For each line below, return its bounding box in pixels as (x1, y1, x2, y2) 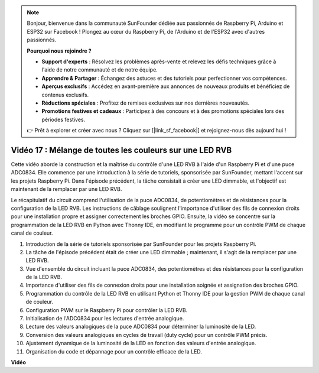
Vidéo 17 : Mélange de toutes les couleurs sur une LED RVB (11, 145, 232, 155)
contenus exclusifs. (41, 91, 89, 98)
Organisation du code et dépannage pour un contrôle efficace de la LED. (25, 348, 202, 355)
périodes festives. (41, 116, 86, 123)
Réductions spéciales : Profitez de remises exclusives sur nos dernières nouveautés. (41, 99, 250, 106)
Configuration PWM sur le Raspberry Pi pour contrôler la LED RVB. (25, 306, 188, 313)
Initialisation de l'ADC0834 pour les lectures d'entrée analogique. (25, 315, 184, 322)
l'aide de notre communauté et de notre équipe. (41, 66, 158, 73)
